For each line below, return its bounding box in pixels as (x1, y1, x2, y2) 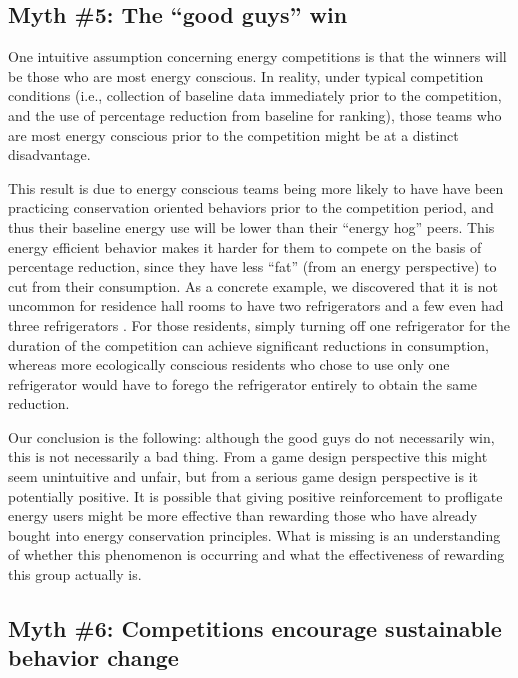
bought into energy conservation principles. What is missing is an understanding (8, 524, 501, 545)
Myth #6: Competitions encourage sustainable (8, 613, 502, 644)
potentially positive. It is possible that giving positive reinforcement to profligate (8, 485, 503, 506)
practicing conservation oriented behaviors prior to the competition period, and (8, 197, 494, 218)
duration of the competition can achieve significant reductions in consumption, (8, 334, 490, 355)
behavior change (8, 642, 179, 673)
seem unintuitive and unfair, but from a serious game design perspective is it (8, 466, 479, 487)
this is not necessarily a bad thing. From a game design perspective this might (8, 446, 488, 467)
